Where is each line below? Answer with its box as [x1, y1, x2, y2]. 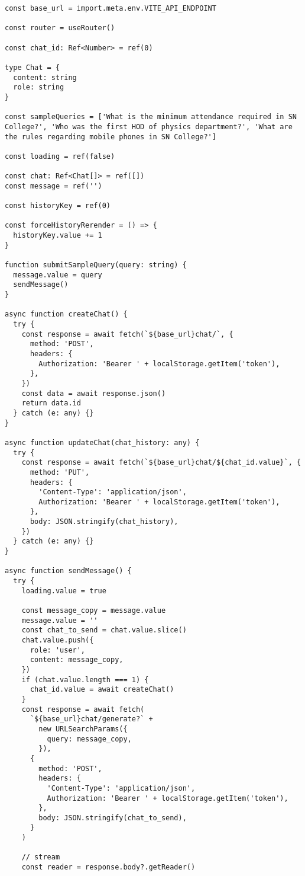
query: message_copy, [47, 734, 132, 743]
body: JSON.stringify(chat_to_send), [38, 813, 187, 822]
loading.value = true [21, 586, 106, 595]
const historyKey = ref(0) [5, 202, 111, 210]
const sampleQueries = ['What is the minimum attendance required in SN [5, 113, 297, 122]
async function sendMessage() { [5, 567, 132, 576]
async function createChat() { [5, 310, 128, 319]
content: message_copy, [30, 656, 124, 664]
